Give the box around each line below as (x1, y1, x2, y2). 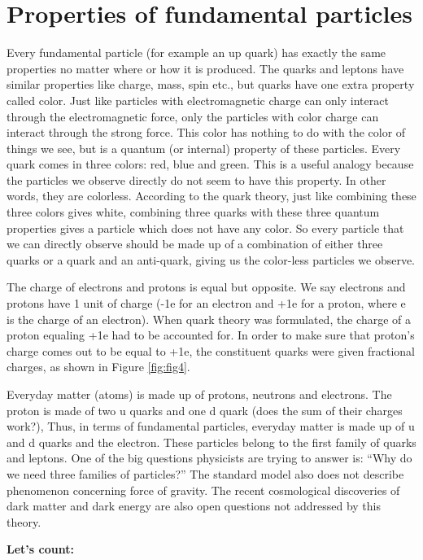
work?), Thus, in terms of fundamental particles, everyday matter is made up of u (7, 418, 415, 435)
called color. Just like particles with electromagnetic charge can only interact (7, 91, 389, 108)
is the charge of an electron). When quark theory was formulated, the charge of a (7, 310, 411, 327)
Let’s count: (7, 540, 74, 558)
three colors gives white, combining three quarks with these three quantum (7, 203, 380, 221)
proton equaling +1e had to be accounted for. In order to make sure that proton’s (7, 326, 415, 343)
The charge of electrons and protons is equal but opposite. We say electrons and (7, 278, 406, 295)
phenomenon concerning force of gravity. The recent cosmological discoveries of (7, 481, 400, 498)
